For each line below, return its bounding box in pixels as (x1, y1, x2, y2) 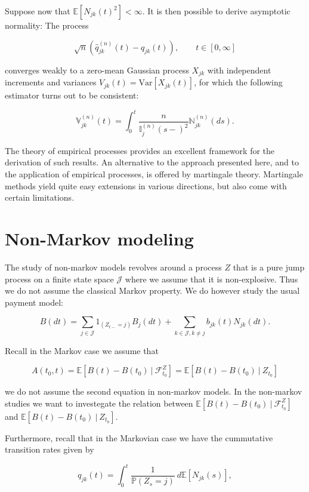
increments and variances (5, 76, 97, 88)
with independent (207, 63, 271, 76)
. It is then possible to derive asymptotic (142, 5, 291, 17)
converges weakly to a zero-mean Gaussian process (5, 63, 189, 76)
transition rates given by (5, 443, 94, 456)
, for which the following (194, 76, 283, 88)
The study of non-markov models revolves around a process (5, 260, 222, 273)
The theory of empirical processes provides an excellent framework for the (5, 144, 275, 156)
